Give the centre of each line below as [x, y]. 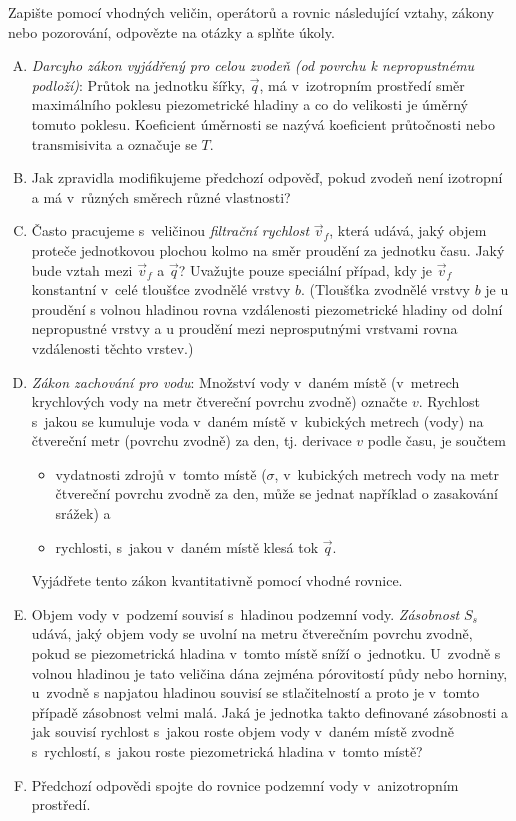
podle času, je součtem [436, 440]
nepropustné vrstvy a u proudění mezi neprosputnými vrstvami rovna [244, 328]
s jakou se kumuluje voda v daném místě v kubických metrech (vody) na [257, 420]
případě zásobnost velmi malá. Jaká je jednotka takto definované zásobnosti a [269, 711]
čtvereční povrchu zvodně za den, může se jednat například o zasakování [277, 493]
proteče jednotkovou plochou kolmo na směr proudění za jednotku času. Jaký [268, 249]
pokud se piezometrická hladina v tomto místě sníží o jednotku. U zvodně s [266, 653]
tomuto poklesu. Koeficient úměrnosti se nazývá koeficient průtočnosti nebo [263, 123]
